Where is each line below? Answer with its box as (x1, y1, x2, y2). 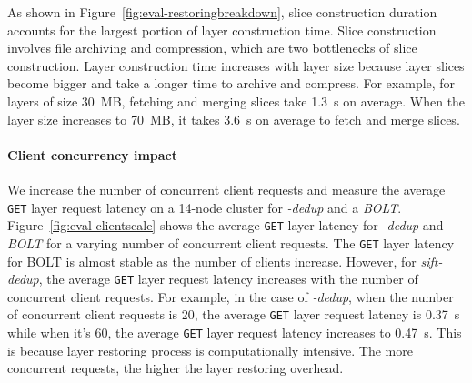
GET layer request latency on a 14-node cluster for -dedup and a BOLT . (7, 197, 402, 217)
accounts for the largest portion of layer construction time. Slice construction (7, 20, 437, 39)
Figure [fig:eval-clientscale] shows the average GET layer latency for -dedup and (7, 216, 444, 235)
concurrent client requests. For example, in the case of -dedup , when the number (7, 287, 454, 306)
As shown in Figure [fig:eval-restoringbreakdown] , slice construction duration (7, 3, 437, 21)
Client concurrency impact (7, 145, 177, 164)
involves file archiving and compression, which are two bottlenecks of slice (7, 38, 417, 57)
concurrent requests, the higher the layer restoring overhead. (7, 358, 344, 378)
